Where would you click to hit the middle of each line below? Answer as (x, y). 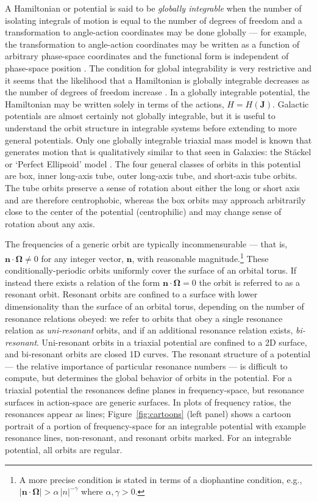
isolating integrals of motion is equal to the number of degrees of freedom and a (154, 20)
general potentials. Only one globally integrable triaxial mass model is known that (158, 140)
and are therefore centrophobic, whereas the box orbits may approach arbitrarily (155, 199)
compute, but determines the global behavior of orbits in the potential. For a (149, 378)
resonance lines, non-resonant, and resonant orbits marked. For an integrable (148, 438)
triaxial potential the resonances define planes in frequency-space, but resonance (155, 390)
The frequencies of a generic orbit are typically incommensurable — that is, (146, 244)
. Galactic (291, 104)
